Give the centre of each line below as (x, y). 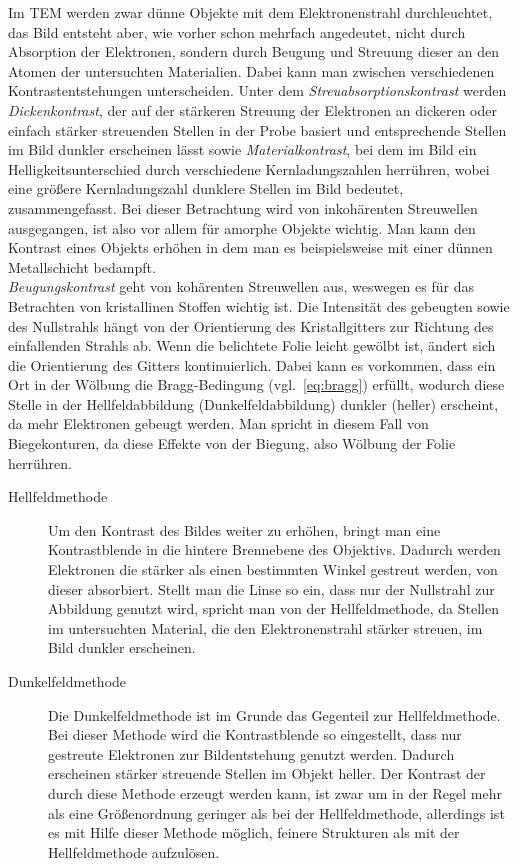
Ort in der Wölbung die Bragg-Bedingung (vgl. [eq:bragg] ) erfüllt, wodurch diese (256, 384)
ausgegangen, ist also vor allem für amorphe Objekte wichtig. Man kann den (242, 227)
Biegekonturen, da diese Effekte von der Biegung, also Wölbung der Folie (232, 443)
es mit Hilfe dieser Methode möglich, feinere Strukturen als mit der (254, 832)
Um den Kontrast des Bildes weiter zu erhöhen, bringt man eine (244, 529)
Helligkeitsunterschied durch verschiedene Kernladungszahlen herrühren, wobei (249, 168)
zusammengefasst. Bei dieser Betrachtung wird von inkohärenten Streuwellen (243, 207)
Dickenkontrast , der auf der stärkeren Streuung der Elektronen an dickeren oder (252, 109)
